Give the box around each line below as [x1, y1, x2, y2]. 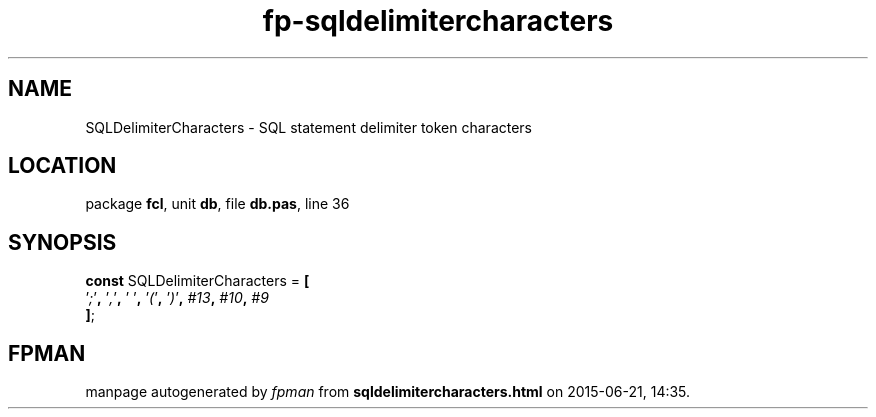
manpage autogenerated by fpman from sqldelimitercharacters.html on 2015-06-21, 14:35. [85, 383, 691, 401]
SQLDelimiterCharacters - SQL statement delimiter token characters [85, 118, 533, 136]
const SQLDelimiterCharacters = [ [85, 272, 310, 290]
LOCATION [8, 153, 117, 179]
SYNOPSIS [8, 229, 117, 255]
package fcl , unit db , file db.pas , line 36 [85, 195, 350, 213]
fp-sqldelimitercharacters [262, 4, 614, 38]
